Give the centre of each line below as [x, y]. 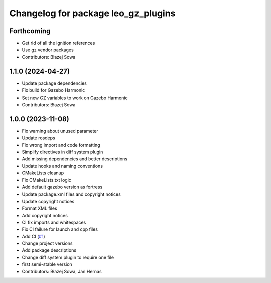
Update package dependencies [54, 83]
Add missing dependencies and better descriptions [75, 159]
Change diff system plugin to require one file [68, 257]
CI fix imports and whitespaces [54, 222]
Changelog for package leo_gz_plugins [92, 13]
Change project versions [47, 243]
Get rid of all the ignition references [58, 43]
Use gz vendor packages [48, 50]
